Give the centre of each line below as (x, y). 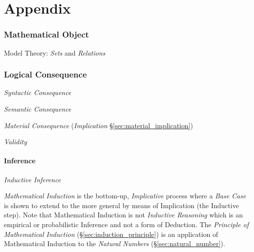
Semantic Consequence (38, 109)
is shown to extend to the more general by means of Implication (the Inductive (121, 205)
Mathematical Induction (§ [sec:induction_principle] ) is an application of (111, 234)
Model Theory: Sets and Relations (55, 52)
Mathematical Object (46, 34)
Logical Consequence (45, 74)
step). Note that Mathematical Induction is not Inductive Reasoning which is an (124, 215)
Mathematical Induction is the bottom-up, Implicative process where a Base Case (125, 196)
